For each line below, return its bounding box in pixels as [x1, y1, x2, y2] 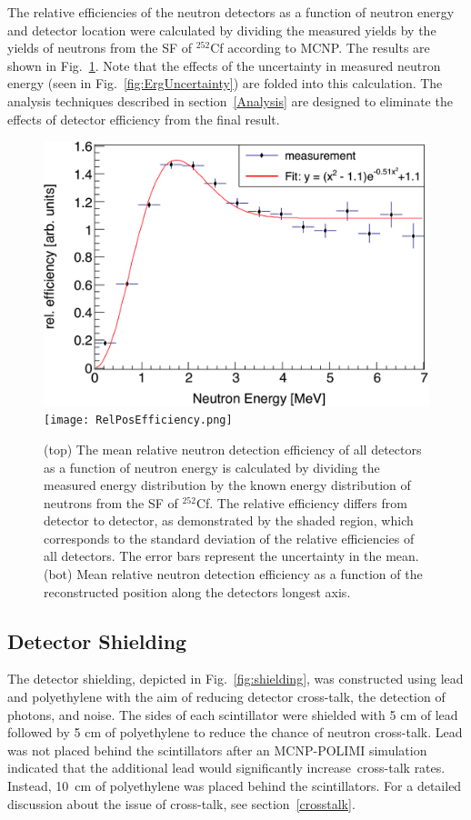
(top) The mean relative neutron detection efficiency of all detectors [44, 439, 422, 458]
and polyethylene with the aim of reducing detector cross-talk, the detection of [7, 687, 446, 706]
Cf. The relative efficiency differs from [195, 493, 407, 512]
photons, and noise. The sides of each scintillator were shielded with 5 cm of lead [7, 705, 458, 724]
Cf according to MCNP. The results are [210, 38, 430, 57]
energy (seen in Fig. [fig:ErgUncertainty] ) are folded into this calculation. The [7, 74, 443, 93]
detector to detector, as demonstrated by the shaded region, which [44, 511, 414, 530]
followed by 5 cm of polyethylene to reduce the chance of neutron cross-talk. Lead [7, 723, 463, 742]
